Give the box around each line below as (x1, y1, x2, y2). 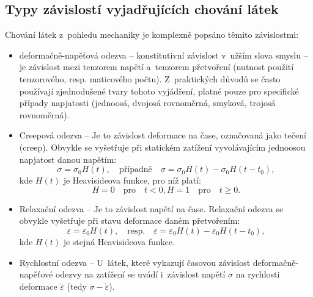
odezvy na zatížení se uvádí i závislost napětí (55, 268, 226, 281)
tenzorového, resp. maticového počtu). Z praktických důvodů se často (19, 72, 281, 85)
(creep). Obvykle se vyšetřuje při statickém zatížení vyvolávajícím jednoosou (19, 140, 306, 153)
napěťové (19, 268, 53, 281)
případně (119, 165, 152, 174)
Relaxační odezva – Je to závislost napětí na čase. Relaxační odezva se (19, 202, 284, 215)
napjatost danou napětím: (19, 152, 117, 165)
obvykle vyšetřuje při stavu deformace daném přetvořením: (19, 214, 240, 227)
